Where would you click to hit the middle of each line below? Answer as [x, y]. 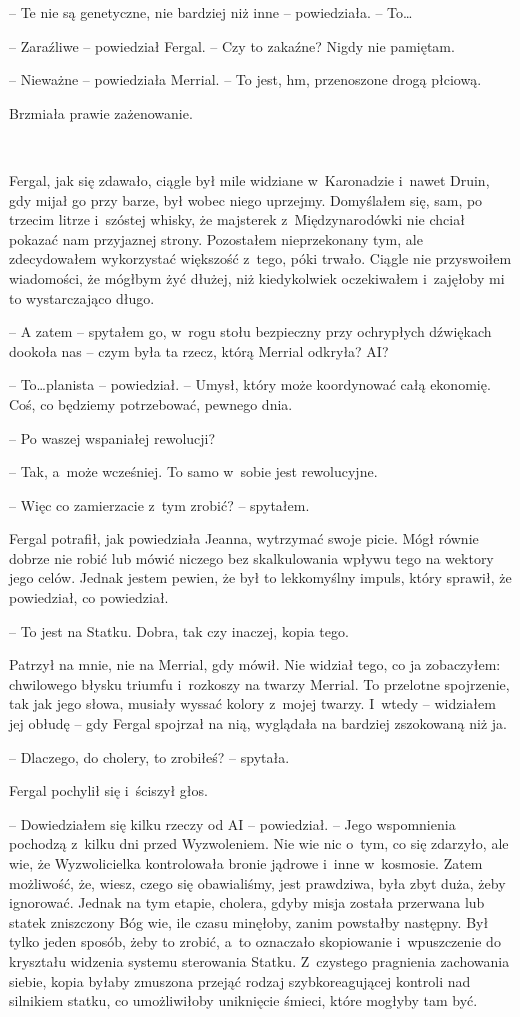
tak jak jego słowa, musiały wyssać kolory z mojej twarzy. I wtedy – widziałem [252, 703]
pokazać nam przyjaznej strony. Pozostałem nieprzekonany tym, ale [216, 238]
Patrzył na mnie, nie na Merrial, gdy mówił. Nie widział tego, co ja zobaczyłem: [255, 664]
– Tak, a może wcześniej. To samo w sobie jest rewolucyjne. [193, 471]
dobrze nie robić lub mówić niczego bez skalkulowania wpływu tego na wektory [251, 557]
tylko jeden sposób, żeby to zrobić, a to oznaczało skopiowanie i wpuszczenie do [255, 941]
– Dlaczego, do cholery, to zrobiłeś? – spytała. [149, 756]
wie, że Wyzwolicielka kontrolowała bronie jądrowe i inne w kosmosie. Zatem [246, 863]
